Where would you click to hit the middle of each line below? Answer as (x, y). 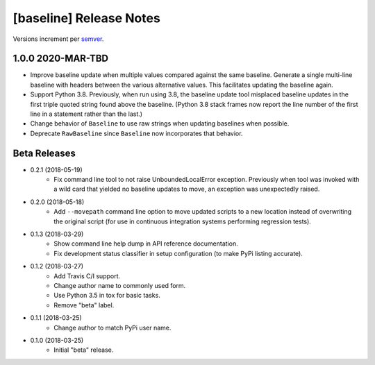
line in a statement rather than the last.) (86, 114)
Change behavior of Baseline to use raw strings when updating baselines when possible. (160, 124)
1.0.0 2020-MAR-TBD (61, 59)
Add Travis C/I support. (87, 276)
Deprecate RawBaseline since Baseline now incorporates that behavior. (136, 133)
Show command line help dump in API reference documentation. (146, 244)
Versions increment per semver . (58, 39)
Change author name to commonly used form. (120, 286)
